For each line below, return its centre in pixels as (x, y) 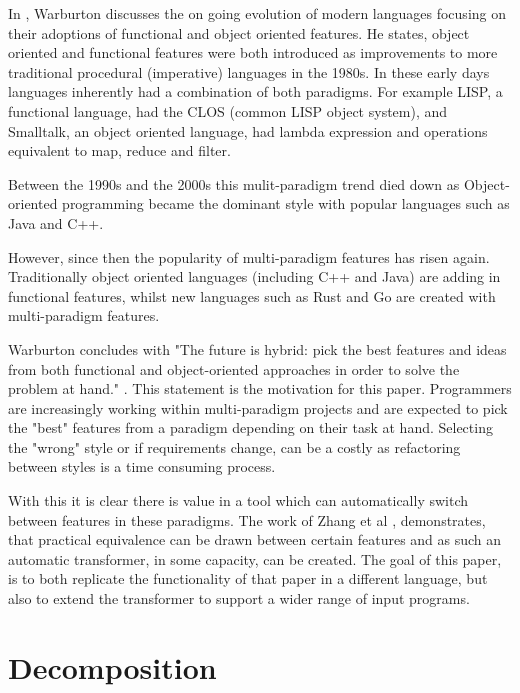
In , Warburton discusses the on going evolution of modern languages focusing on (257, 13)
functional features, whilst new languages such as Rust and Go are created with (252, 295)
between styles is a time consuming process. (142, 466)
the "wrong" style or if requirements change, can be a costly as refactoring (234, 446)
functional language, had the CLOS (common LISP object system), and (228, 110)
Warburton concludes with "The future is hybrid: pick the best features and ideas (257, 348)
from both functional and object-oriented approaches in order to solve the (234, 368)
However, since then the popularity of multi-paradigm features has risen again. (249, 256)
